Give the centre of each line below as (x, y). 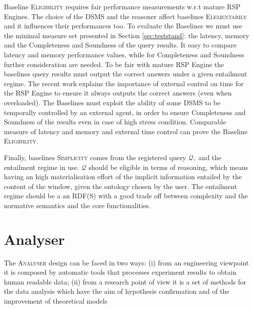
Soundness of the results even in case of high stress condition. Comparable (115, 122)
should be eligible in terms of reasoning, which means (169, 167)
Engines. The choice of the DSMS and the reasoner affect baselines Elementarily (126, 16)
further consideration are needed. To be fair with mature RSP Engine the (114, 64)
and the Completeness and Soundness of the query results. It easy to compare (120, 45)
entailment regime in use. (42, 167)
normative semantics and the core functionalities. (77, 205)
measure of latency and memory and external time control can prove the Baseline (126, 131)
